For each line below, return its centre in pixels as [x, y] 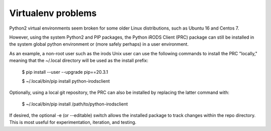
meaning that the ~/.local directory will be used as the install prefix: [79, 61]
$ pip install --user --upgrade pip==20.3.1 [65, 72]
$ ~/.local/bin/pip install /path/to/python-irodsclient [75, 104]
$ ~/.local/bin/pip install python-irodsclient [66, 81]
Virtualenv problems [53, 13]
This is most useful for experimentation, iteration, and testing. [73, 122]
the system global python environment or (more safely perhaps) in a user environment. [99, 44]
